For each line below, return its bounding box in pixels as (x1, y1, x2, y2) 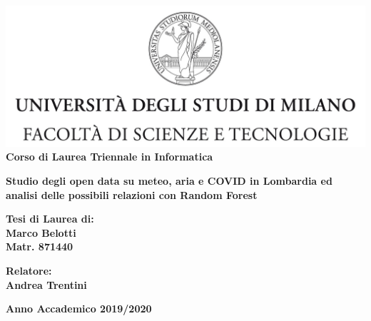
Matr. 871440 (6, 239, 73, 254)
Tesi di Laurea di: (6, 211, 94, 226)
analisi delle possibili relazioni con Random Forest (6, 187, 258, 202)
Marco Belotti (6, 225, 76, 240)
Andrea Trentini (6, 277, 87, 292)
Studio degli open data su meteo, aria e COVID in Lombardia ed (6, 173, 332, 188)
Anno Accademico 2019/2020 (6, 301, 152, 316)
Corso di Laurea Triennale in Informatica (6, 149, 213, 164)
